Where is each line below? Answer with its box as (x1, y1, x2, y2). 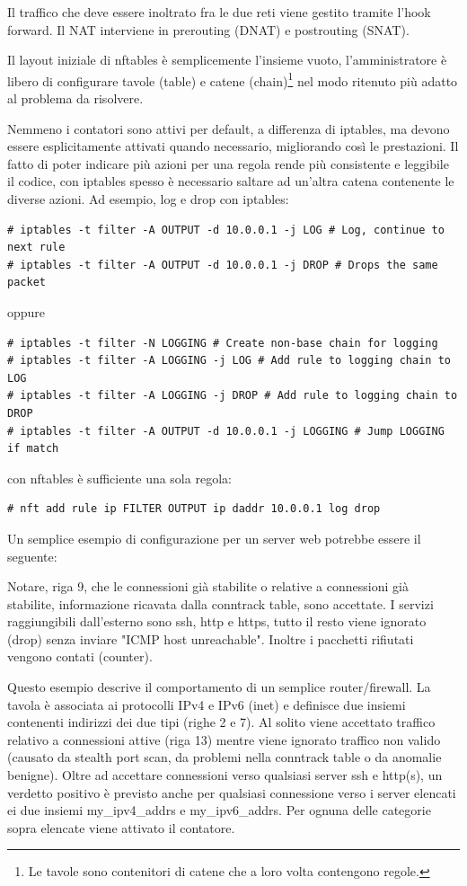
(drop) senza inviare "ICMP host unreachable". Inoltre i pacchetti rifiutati (7, 629, 414, 648)
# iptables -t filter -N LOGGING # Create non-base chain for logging (7, 336, 438, 350)
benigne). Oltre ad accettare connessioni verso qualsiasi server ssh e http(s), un (7, 766, 443, 784)
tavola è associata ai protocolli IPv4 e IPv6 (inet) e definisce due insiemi (7, 695, 406, 713)
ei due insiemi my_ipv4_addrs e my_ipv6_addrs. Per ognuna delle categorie (7, 801, 431, 820)
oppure (7, 302, 46, 321)
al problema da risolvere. (7, 89, 144, 108)
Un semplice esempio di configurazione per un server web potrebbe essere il (7, 528, 421, 547)
